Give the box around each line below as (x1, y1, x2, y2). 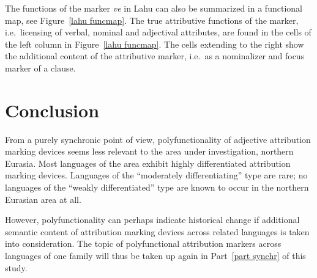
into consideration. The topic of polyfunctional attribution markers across (5, 237, 282, 250)
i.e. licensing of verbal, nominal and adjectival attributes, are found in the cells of (5, 26, 311, 38)
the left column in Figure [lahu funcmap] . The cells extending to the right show (5, 37, 304, 50)
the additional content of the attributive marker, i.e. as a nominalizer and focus (5, 49, 305, 62)
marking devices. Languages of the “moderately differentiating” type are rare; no (5, 169, 308, 181)
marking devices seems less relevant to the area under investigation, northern (5, 145, 294, 158)
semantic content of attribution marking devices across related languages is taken (5, 225, 310, 238)
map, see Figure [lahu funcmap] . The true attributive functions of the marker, (5, 13, 299, 26)
